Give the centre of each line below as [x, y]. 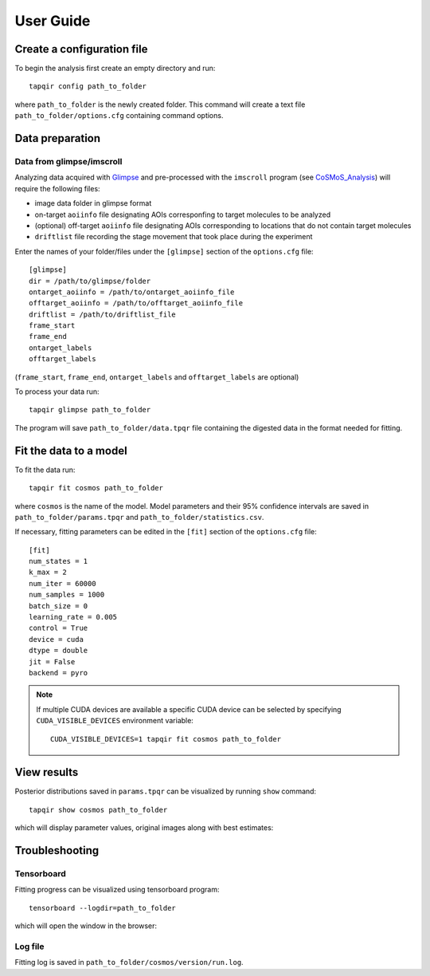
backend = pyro [59, 673]
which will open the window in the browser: [86, 926]
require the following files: [57, 188]
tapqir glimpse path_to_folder [90, 410]
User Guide [53, 21]
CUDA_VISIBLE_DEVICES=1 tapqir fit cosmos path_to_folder [166, 739]
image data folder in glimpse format [93, 203]
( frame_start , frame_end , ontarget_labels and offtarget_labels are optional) [157, 377]
